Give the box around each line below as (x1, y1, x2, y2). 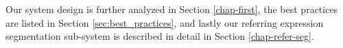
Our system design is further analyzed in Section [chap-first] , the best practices (5, 2, 338, 16)
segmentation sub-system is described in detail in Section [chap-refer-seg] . (5, 29, 314, 43)
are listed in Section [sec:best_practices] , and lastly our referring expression (5, 15, 324, 29)
